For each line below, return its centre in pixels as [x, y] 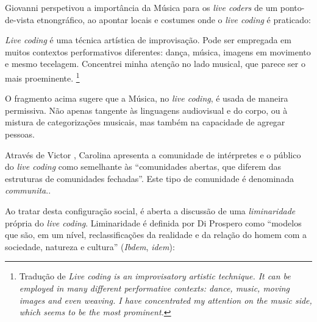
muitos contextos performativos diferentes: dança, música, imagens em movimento [158, 51]
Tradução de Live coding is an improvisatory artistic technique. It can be [155, 276]
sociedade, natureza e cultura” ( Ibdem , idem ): [90, 246]
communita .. [28, 190]
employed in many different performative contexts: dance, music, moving [155, 288]
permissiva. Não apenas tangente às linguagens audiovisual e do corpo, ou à [146, 110]
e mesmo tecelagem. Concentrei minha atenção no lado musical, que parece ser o [155, 64]
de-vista [20, 19]
